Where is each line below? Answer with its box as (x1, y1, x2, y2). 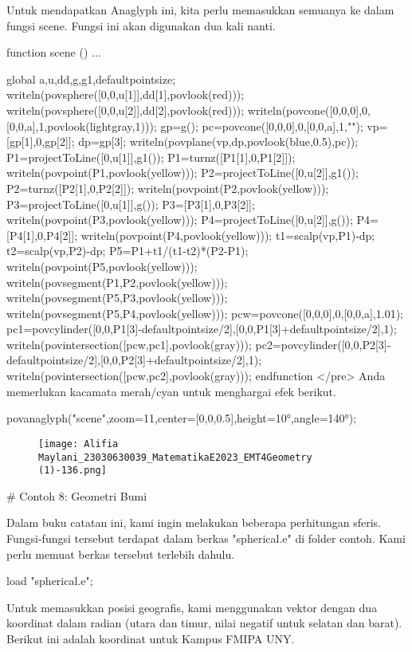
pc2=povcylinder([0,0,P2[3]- (255, 336, 391, 352)
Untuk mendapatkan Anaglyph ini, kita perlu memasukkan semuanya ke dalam (6, 2, 394, 18)
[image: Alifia (38, 438, 119, 450)
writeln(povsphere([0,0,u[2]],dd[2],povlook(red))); (6, 101, 245, 118)
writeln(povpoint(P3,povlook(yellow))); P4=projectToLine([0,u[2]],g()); (6, 211, 353, 228)
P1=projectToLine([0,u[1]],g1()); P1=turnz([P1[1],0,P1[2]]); (6, 148, 296, 165)
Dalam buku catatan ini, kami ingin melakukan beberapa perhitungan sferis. (6, 514, 381, 531)
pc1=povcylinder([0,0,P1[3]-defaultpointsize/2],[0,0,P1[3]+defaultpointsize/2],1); (6, 320, 397, 337)
